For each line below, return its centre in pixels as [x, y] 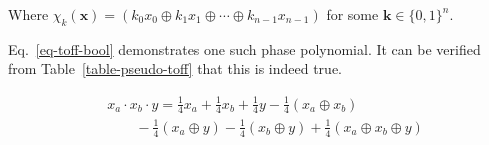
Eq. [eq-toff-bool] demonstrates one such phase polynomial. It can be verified [244, 48]
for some [352, 14]
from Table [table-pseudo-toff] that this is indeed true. [175, 68]
